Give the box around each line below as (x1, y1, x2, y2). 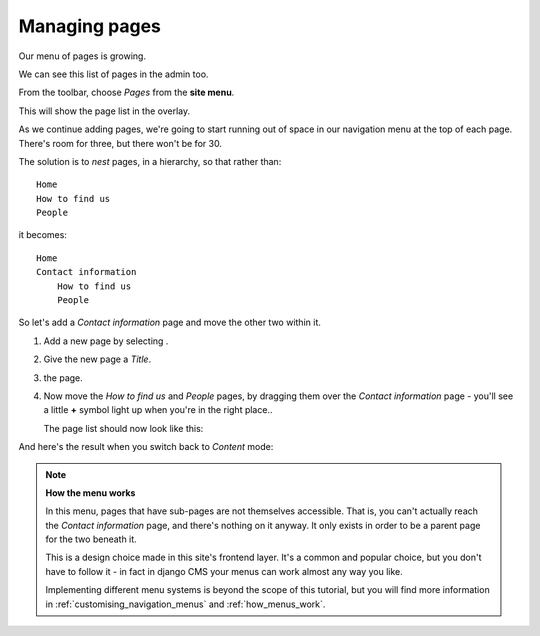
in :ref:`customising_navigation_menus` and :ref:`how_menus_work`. (45, 598, 326, 610)
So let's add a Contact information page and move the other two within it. (18, 316, 322, 329)
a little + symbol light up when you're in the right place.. (43, 404, 273, 416)
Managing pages (18, 15, 162, 37)
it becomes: (18, 229, 67, 241)
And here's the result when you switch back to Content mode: (18, 441, 274, 453)
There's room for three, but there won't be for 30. (18, 137, 222, 149)
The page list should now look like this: (43, 422, 204, 434)
